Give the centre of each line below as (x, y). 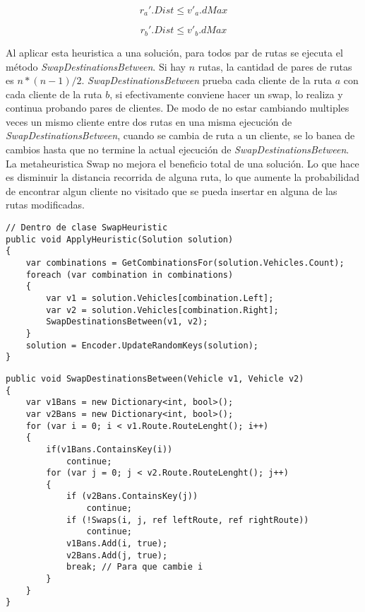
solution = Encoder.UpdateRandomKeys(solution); (142, 345)
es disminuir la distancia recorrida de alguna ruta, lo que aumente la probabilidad (183, 177)
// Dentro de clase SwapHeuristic (87, 228)
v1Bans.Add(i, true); (117, 544)
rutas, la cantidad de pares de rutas (275, 66)
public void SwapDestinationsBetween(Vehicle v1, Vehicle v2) (155, 378)
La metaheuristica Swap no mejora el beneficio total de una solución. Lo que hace (182, 163)
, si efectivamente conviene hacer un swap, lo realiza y (226, 94)
